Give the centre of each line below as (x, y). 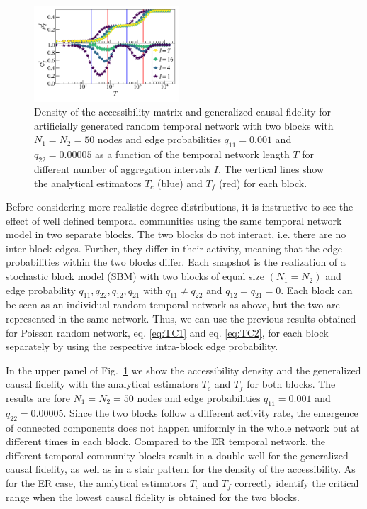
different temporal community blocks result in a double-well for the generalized (177, 455)
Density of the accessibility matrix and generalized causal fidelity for (183, 112)
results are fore (38, 398)
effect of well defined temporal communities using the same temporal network (174, 220)
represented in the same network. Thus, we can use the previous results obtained (181, 319)
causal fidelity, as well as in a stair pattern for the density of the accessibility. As (181, 469)
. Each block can (317, 290)
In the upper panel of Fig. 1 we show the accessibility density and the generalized (183, 370)
